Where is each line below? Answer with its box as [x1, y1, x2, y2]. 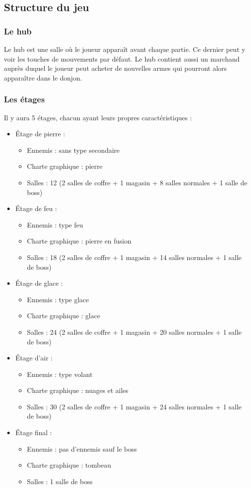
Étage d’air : [15, 353, 53, 363]
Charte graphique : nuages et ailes [27, 385, 129, 395]
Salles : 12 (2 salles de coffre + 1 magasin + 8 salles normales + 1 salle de [27, 177, 248, 187]
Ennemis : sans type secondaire [27, 145, 120, 155]
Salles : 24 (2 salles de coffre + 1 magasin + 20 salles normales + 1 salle [27, 326, 242, 337]
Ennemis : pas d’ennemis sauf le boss [27, 443, 137, 454]
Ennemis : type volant [27, 369, 93, 379]
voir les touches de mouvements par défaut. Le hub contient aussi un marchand [4, 53, 240, 64]
